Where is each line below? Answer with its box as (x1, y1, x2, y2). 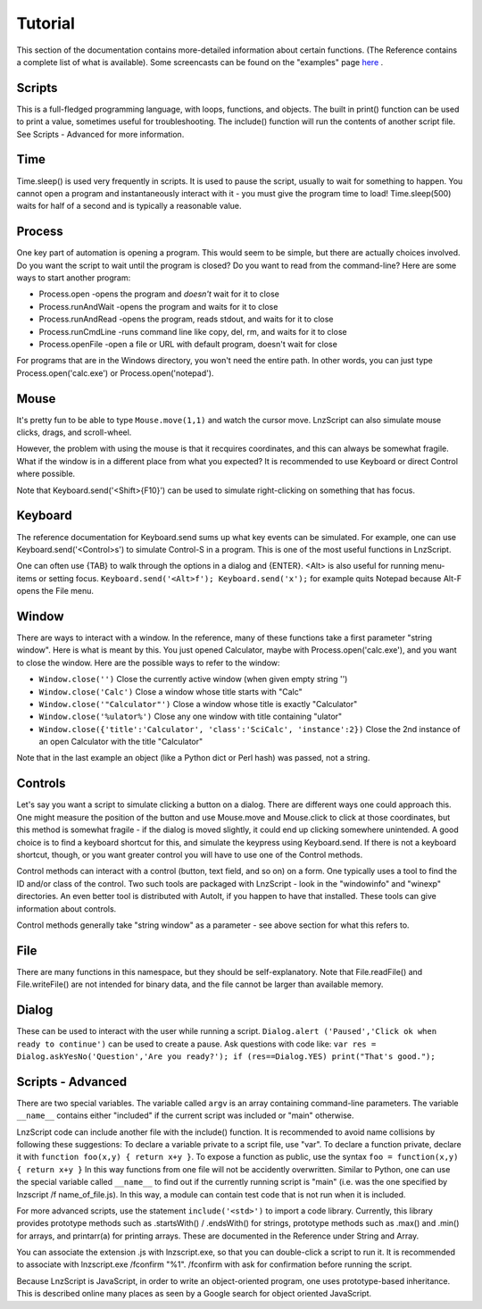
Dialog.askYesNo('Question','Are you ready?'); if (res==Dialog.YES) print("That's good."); (16, 1051, 436, 1062)
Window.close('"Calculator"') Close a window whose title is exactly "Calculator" (38, 698, 358, 709)
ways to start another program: (16, 272, 131, 283)
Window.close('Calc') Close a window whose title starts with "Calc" (38, 686, 303, 696)
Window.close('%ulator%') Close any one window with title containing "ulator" (38, 711, 343, 722)
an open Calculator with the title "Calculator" (38, 737, 204, 747)
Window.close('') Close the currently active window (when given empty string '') (38, 674, 348, 685)
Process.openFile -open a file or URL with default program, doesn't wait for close (38, 338, 338, 349)
